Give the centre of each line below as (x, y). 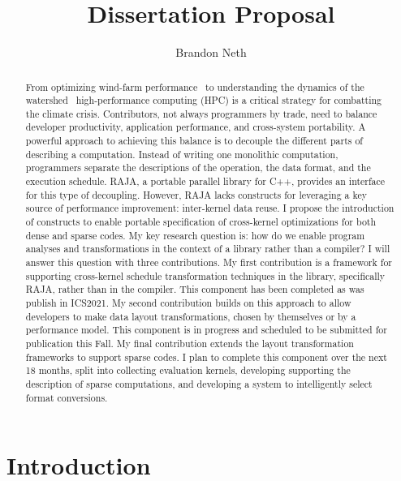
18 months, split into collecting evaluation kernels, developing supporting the (188, 370)
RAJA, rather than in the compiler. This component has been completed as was (195, 289)
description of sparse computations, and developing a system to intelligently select (199, 383)
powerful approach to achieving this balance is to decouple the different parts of (194, 141)
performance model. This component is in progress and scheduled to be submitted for (206, 330)
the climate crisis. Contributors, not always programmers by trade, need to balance (201, 113)
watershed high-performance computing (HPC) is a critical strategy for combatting (204, 100)
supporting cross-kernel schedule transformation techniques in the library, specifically (205, 275)
